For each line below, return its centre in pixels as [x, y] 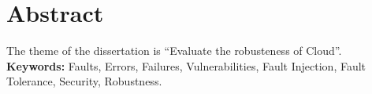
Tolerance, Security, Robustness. [84, 81]
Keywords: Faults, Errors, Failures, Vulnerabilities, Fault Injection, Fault [186, 65]
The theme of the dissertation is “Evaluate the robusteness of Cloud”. [174, 51]
